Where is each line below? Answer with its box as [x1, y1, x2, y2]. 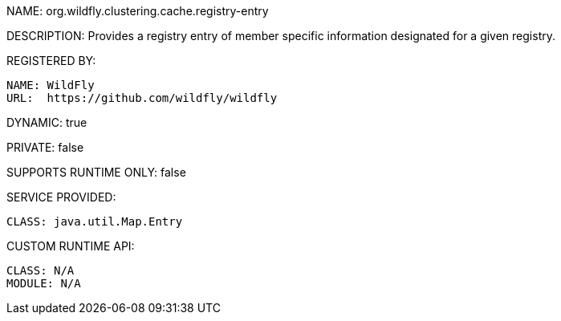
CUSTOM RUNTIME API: [6, 239, 135, 253]
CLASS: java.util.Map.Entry [6, 215, 183, 228]
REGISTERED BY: [6, 54, 96, 67]
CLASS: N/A [6, 264, 75, 277]
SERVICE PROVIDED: [6, 190, 116, 204]
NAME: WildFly [6, 79, 95, 91]
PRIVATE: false [6, 140, 84, 154]
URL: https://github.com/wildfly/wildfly [6, 91, 278, 104]
